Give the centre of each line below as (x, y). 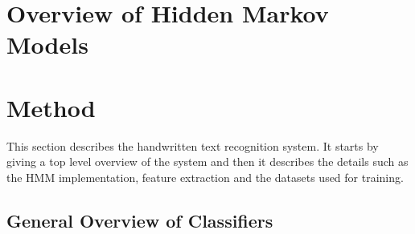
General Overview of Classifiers (140, 220)
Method (51, 107)
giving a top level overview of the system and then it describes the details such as (207, 161)
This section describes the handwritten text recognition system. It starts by (193, 145)
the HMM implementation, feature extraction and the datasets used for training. (205, 177)
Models (47, 44)
